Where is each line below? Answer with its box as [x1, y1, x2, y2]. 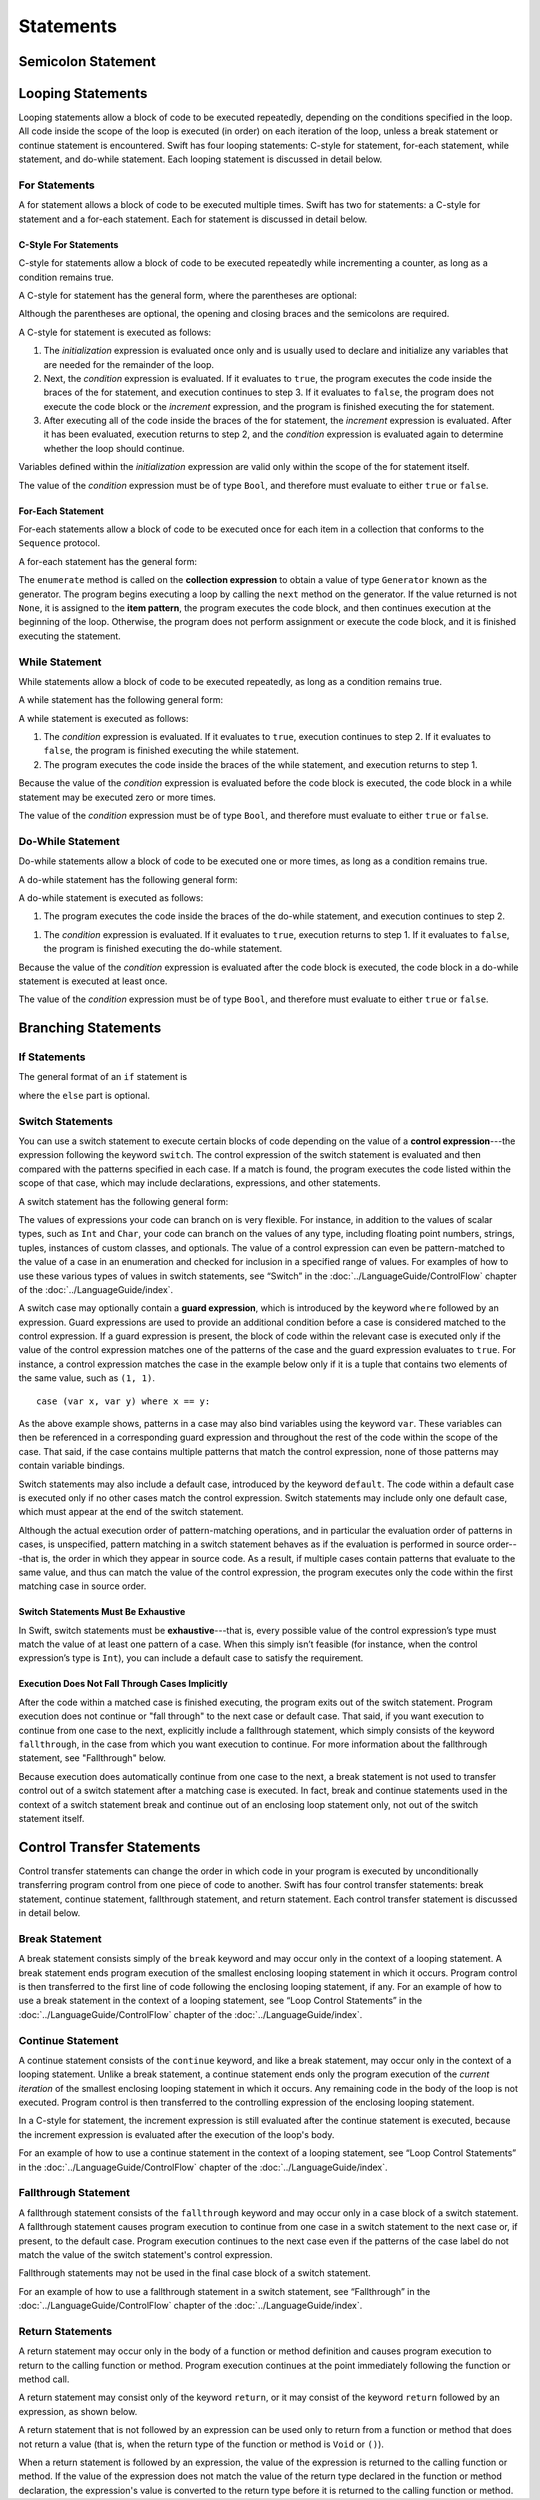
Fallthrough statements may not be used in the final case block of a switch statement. [18, 2267, 372, 2279]
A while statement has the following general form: [18, 694, 224, 706]
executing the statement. [18, 630, 122, 642]
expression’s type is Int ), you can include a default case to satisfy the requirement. [18, 1652, 364, 1664]
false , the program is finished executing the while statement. [43, 745, 300, 757]
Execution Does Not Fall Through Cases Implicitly [18, 1678, 229, 1690]
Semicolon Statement [18, 53, 157, 70]
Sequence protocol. [18, 537, 101, 549]
